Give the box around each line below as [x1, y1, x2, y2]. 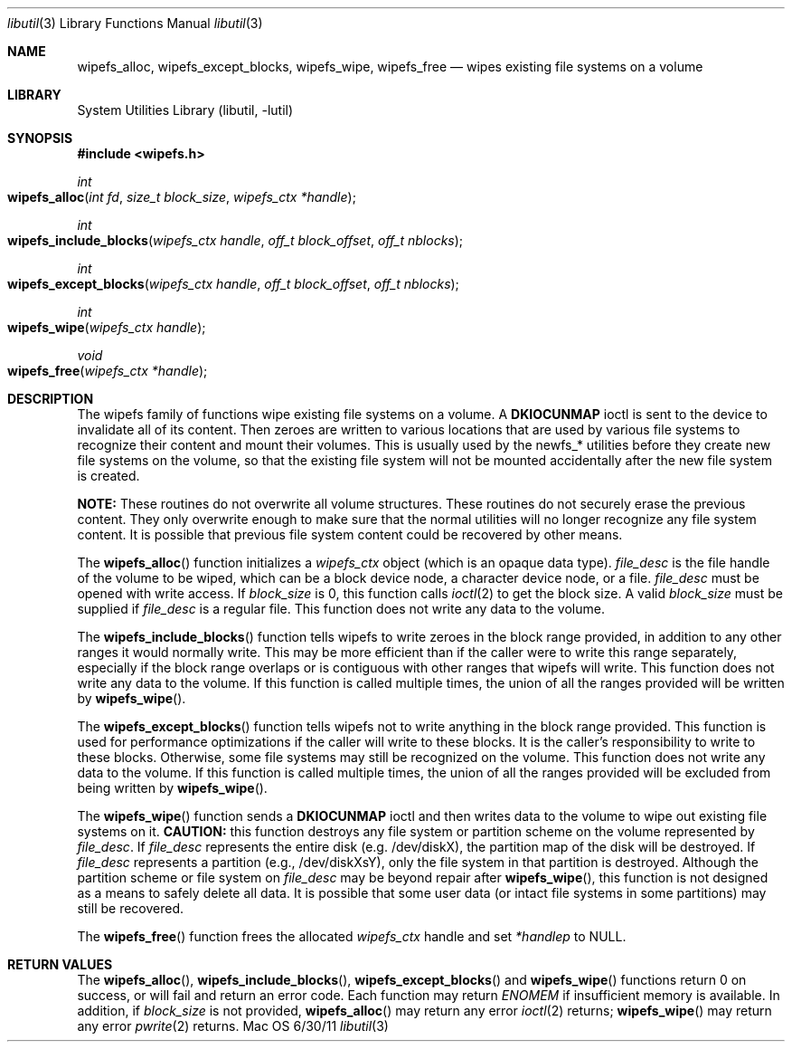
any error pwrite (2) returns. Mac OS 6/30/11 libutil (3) [77, 1018, 389, 1034]
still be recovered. [77, 901, 184, 916]
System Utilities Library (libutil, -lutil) [77, 102, 294, 118]
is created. [77, 468, 140, 483]
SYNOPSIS [7, 130, 73, 146]
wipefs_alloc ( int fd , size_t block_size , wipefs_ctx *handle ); [7, 189, 356, 205]
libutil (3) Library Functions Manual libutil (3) [7, 15, 263, 31]
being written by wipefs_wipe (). [77, 780, 268, 796]
